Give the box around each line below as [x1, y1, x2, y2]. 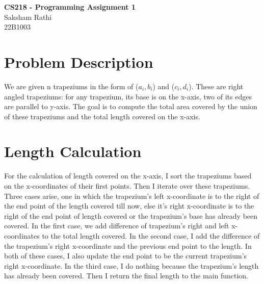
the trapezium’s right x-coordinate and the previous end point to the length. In [4, 240, 252, 251]
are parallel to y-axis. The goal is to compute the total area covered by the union [4, 101, 257, 112]
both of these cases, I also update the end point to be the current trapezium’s [4, 250, 247, 261]
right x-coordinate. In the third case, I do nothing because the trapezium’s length [4, 260, 259, 271]
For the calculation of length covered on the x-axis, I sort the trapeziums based [4, 170, 252, 181]
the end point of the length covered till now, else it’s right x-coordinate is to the [4, 200, 254, 211]
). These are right [189, 81, 244, 91]
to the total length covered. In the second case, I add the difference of [42, 230, 260, 241]
